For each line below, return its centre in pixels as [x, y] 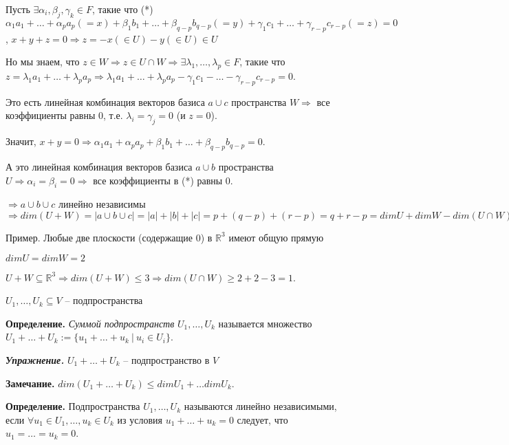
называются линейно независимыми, [260, 406]
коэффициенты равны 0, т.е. [64, 115]
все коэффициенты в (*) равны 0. [163, 180]
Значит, [21, 141]
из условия [140, 419]
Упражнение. [35, 359]
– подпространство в [166, 359]
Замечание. [30, 383]
